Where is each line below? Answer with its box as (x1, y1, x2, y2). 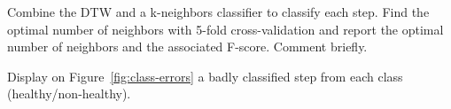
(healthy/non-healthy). (7, 84, 131, 103)
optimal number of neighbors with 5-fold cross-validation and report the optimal (7, 19, 444, 38)
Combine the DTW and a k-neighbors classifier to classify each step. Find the (7, 3, 430, 20)
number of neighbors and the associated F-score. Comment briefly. (7, 37, 368, 56)
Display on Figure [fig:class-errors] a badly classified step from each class (7, 66, 403, 85)
